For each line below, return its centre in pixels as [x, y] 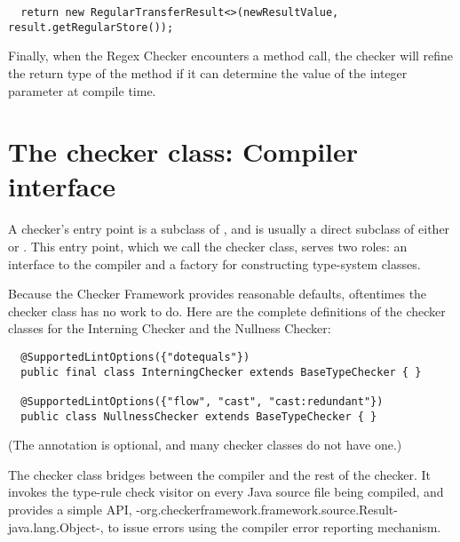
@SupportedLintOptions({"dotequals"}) [135, 357]
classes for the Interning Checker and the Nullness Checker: [170, 328]
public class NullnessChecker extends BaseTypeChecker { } [199, 416]
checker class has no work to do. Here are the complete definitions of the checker [227, 311]
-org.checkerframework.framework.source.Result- [267, 510]
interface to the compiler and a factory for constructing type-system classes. [214, 263]
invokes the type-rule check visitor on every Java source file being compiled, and [226, 492]
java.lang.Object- [54, 526]
